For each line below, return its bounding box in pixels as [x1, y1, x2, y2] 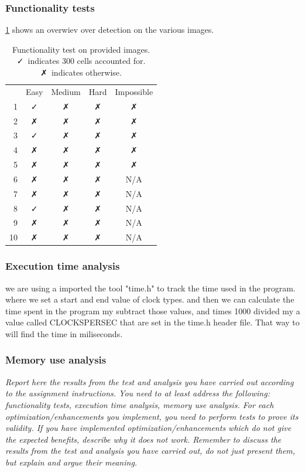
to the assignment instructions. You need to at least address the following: [5, 387, 270, 399]
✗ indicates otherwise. [40, 66, 122, 78]
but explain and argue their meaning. [5, 456, 138, 468]
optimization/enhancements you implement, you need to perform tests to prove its [5, 410, 299, 422]
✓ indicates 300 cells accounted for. [16, 55, 146, 67]
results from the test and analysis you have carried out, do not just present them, [5, 444, 296, 457]
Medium [51, 85, 81, 97]
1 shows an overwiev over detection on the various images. [5, 23, 214, 36]
